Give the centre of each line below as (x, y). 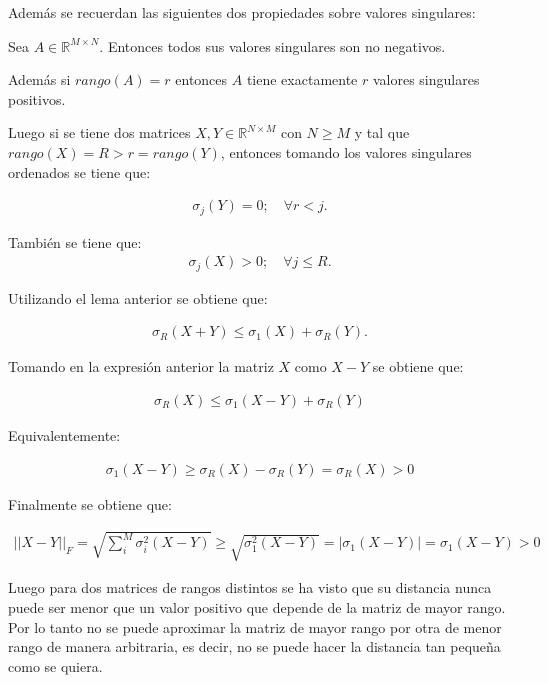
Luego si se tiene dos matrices (99, 132)
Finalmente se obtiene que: (90, 503)
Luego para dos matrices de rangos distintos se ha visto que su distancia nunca (250, 587)
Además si (39, 79)
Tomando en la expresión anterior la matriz (141, 366)
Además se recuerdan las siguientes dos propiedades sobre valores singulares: (242, 12)
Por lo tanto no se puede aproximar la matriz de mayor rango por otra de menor (255, 626)
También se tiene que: (75, 241)
